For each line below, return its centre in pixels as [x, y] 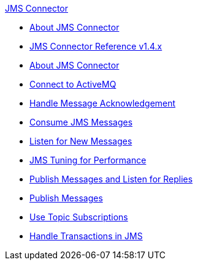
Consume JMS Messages [81, 122]
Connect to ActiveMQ [73, 84]
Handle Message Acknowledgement [103, 103]
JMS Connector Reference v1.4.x [96, 46]
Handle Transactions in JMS [86, 236]
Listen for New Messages [81, 141]
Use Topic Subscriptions [79, 217]
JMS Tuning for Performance [88, 160]
